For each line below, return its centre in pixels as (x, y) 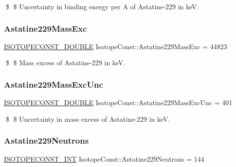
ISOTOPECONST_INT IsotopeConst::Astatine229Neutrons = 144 (104, 158)
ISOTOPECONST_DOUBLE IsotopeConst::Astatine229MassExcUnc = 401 (118, 102)
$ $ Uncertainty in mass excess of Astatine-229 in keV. (88, 119)
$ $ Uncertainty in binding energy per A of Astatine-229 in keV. (102, 6)
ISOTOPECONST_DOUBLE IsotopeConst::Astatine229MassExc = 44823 (116, 46)
